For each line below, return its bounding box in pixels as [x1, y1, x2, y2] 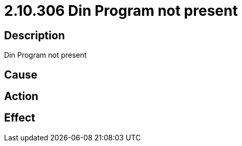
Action [4, 90, 38, 103]
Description [4, 29, 65, 42]
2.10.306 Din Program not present [4, 2, 238, 19]
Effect [4, 111, 35, 125]
